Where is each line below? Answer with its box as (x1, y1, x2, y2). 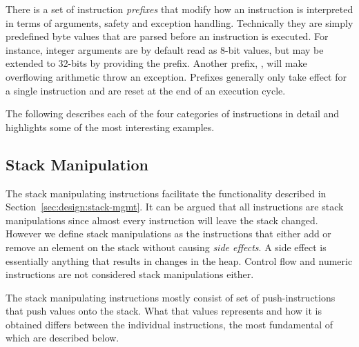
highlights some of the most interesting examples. (6, 119, 215, 134)
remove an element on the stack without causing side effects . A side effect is (6, 239, 327, 254)
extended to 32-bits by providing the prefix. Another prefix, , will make (6, 56, 307, 70)
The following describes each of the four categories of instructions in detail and (6, 106, 340, 121)
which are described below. (6, 330, 119, 345)
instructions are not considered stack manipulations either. (6, 267, 254, 281)
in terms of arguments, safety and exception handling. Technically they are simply (6, 15, 353, 30)
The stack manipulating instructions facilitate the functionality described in (6, 186, 327, 200)
